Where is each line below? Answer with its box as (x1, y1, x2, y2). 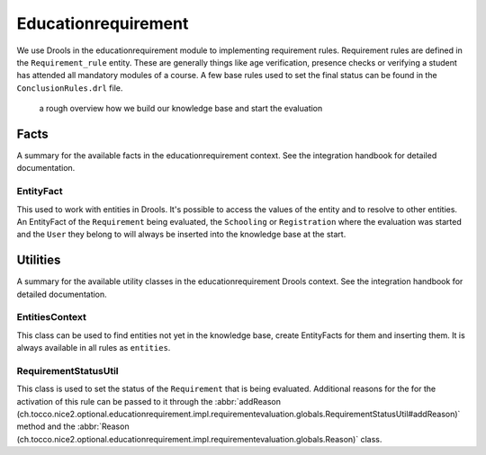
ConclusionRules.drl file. (16, 82, 123, 94)
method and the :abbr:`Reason (16, 421, 130, 432)
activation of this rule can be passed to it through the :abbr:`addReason (16, 396, 281, 406)
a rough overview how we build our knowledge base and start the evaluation (39, 103, 323, 114)
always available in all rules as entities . (16, 343, 171, 353)
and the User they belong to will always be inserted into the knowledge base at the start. (16, 229, 346, 240)
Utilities (16, 253, 61, 268)
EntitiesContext (16, 311, 87, 324)
